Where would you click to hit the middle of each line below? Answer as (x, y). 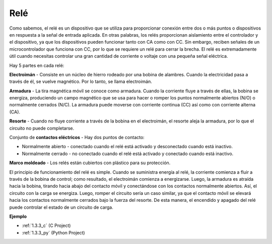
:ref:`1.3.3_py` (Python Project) (53, 232)
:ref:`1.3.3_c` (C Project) (46, 225)
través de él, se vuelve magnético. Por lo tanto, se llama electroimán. (81, 82)
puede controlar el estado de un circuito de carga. (61, 207)
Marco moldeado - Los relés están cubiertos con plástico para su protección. (90, 163)
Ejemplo (18, 216)
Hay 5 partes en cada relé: (37, 65)
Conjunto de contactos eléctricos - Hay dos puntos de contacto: (77, 138)
